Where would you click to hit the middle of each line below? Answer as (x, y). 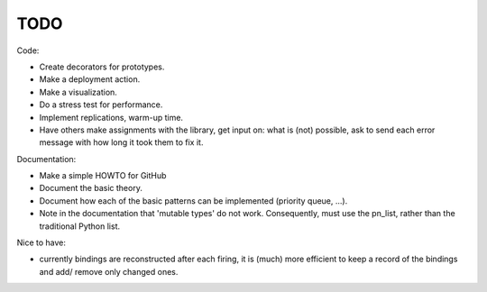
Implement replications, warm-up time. (111, 117)
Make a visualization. (78, 92)
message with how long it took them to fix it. (121, 142)
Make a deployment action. (90, 79)
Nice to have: (41, 242)
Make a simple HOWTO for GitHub (103, 176)
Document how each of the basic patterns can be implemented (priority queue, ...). (193, 201)
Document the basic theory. (91, 188)
